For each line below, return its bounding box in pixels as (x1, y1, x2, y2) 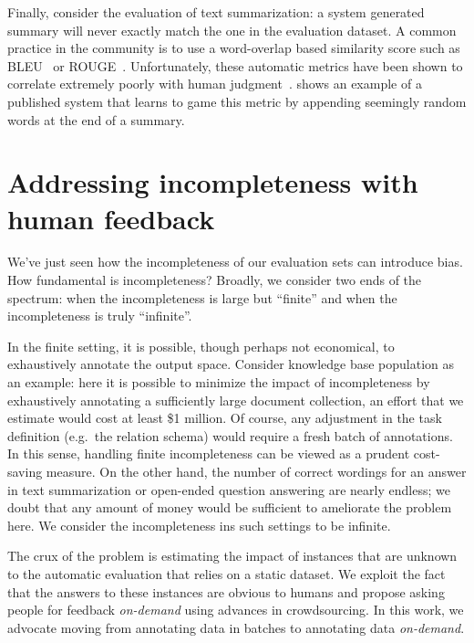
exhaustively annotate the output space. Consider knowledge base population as (7, 354, 455, 374)
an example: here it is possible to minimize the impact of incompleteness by (7, 373, 430, 392)
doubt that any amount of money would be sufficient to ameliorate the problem (7, 498, 452, 517)
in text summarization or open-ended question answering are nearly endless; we (7, 480, 450, 499)
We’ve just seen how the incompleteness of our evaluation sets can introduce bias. (7, 252, 463, 271)
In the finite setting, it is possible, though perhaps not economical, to (7, 336, 395, 355)
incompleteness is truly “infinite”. (7, 306, 192, 325)
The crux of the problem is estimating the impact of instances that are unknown (7, 546, 458, 565)
